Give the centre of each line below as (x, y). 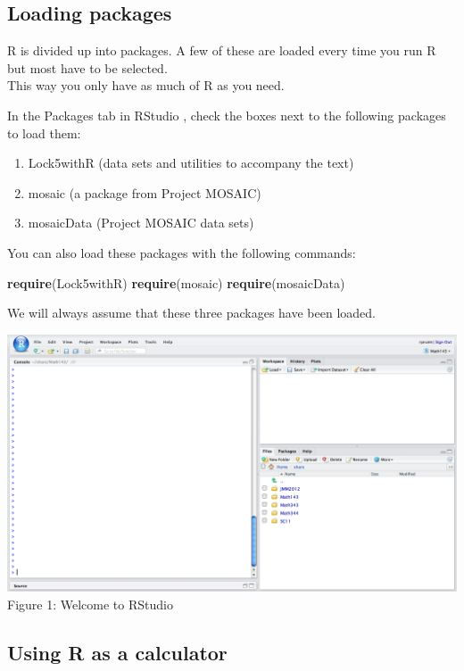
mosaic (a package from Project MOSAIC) (145, 192)
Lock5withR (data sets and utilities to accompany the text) (191, 163)
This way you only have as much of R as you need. (146, 85)
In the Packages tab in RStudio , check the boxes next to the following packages (227, 115)
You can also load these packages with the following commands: (182, 252)
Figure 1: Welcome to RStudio (90, 604)
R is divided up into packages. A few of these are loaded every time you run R (222, 50)
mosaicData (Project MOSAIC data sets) (141, 223)
